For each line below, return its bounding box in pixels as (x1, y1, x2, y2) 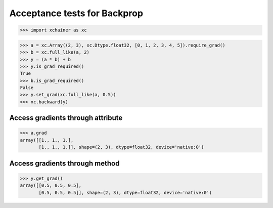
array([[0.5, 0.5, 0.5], (20, 183, 82, 188)
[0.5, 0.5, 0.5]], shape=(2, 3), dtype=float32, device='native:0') (38, 190, 212, 195)
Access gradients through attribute (9, 114, 123, 122)
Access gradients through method (9, 159, 120, 168)
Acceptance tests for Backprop (9, 8, 144, 19)
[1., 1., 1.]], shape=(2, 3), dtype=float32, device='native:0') (38, 144, 204, 150)
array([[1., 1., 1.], (20, 137, 74, 143)
